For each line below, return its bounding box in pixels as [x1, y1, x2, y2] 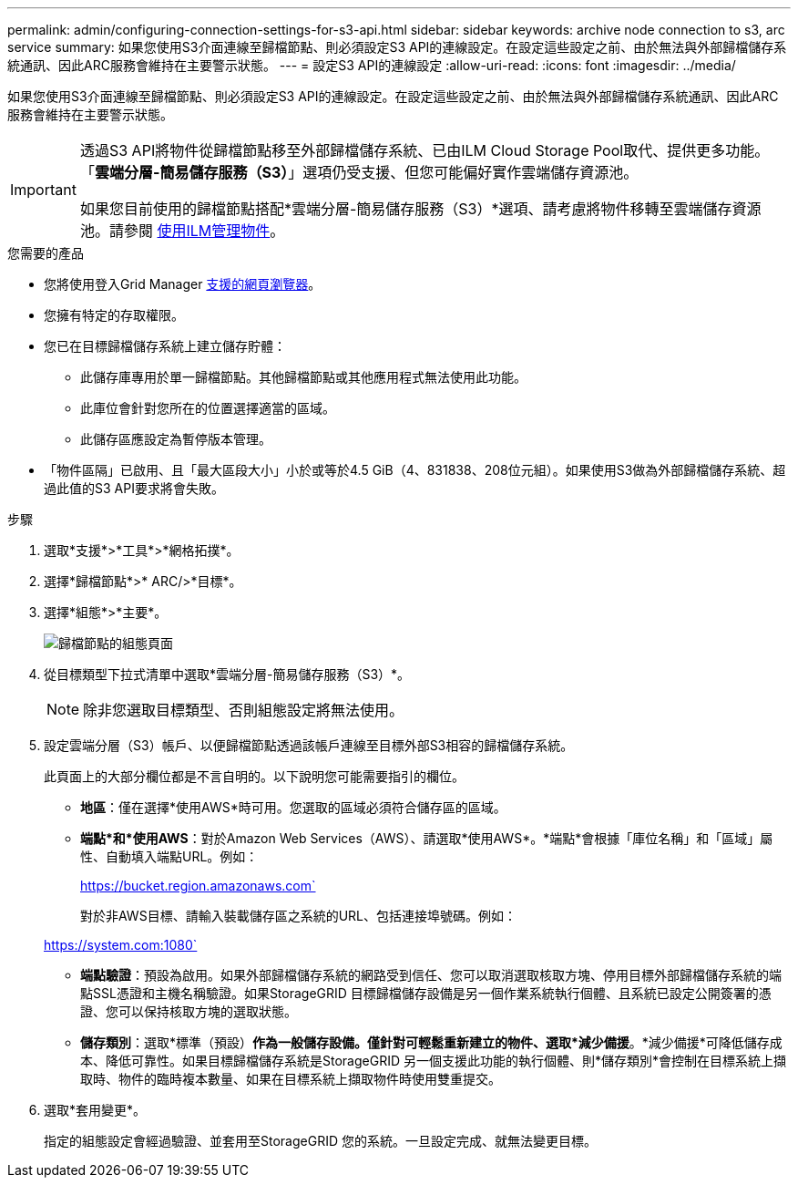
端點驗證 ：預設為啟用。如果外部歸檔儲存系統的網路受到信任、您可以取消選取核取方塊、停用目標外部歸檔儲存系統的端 [80, 967, 782, 983]
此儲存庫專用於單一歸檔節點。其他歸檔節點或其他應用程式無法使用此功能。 [80, 369, 527, 385]
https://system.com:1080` [44, 937, 198, 953]
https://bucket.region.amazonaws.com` [80, 878, 316, 893]
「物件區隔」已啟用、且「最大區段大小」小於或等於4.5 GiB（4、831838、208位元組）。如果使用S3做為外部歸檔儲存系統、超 [44, 462, 786, 478]
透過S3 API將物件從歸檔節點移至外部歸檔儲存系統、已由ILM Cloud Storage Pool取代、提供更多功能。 [79, 141, 770, 160]
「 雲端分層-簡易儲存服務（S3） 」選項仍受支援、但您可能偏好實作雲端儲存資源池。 [79, 163, 639, 181]
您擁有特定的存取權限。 [44, 307, 184, 323]
